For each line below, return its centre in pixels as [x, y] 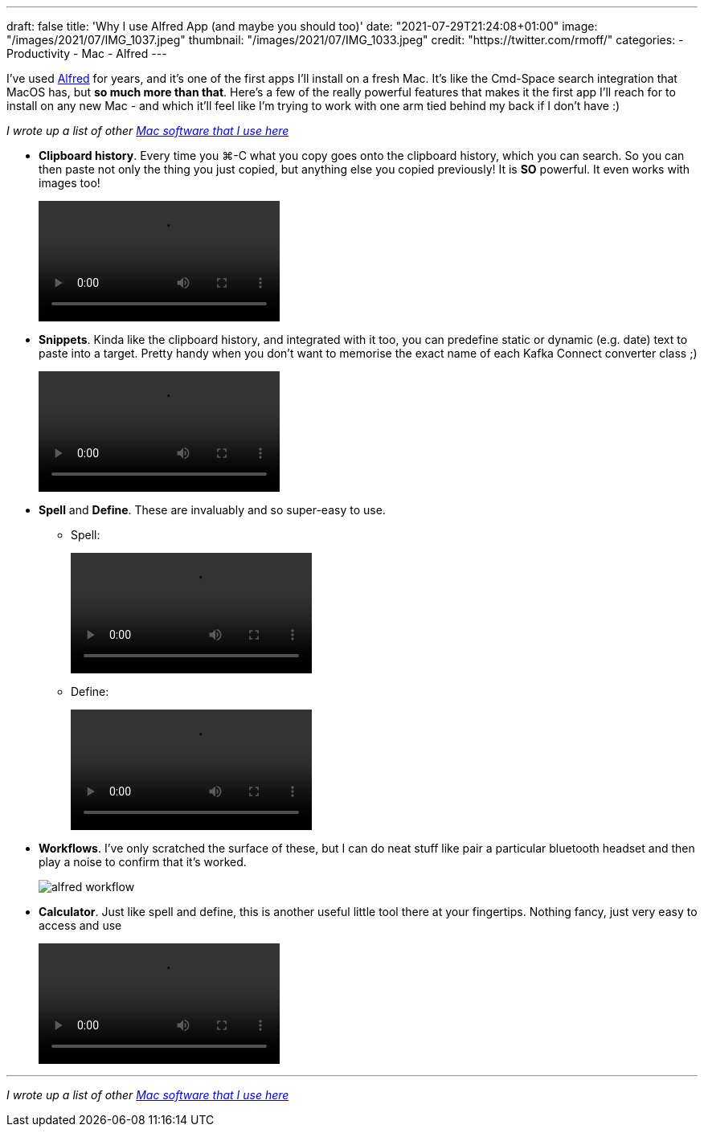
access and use [80, 925]
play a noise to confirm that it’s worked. [143, 862]
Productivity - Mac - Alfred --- [87, 53]
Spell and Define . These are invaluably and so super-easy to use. [212, 510]
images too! [70, 183]
